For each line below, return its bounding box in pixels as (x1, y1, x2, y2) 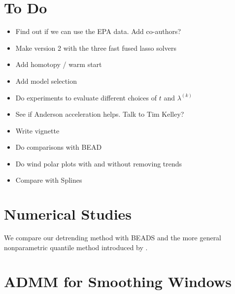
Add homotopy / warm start (15, 59, 102, 69)
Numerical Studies (4, 204, 132, 224)
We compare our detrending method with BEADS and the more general (4, 232, 222, 243)
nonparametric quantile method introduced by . (4, 242, 148, 252)
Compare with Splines (15, 175, 82, 185)
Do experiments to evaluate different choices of (15, 92, 157, 102)
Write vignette (15, 125, 60, 135)
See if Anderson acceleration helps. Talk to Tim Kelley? (15, 109, 184, 119)
